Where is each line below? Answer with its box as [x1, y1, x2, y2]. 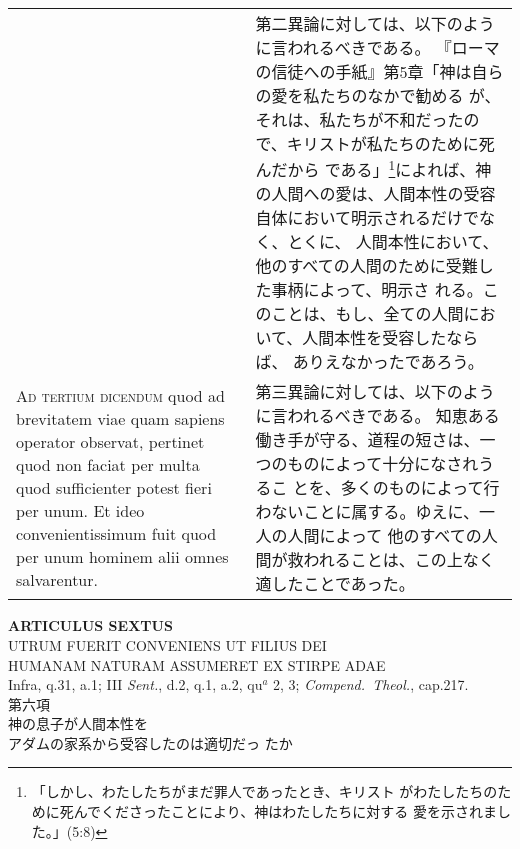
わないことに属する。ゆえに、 [255, 500, 479, 524]
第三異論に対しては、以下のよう [255, 380, 495, 404]
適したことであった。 [255, 572, 415, 596]
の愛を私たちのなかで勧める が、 [255, 84, 501, 107]
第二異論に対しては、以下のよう [255, 12, 495, 35]
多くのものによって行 [340, 476, 500, 500]
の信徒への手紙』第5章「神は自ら [255, 60, 504, 83]
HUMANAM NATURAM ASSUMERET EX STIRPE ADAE [8, 654, 386, 675]
